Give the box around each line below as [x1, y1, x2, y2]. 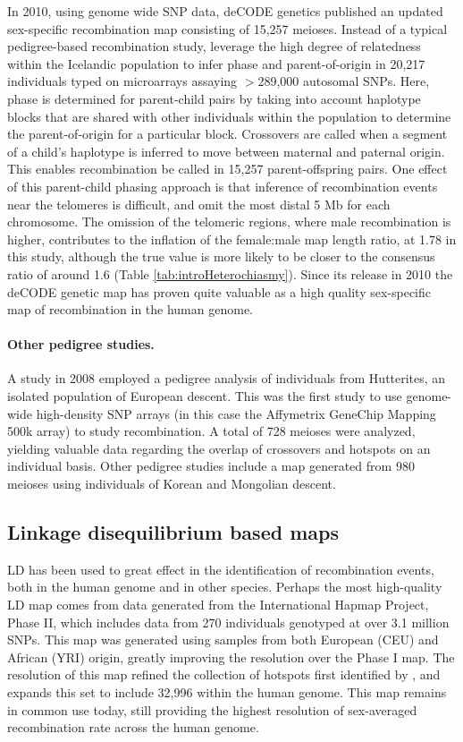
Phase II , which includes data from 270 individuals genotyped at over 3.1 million [7, 612, 450, 631]
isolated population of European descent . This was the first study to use [7, 387, 402, 405]
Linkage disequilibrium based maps [7, 518, 339, 546]
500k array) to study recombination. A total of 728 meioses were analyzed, [7, 422, 416, 440]
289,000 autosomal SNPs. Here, [257, 72, 430, 90]
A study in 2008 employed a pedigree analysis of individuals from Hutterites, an [7, 369, 446, 388]
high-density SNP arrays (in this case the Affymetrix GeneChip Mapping [36, 404, 436, 422]
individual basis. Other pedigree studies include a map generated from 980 [7, 456, 415, 475]
